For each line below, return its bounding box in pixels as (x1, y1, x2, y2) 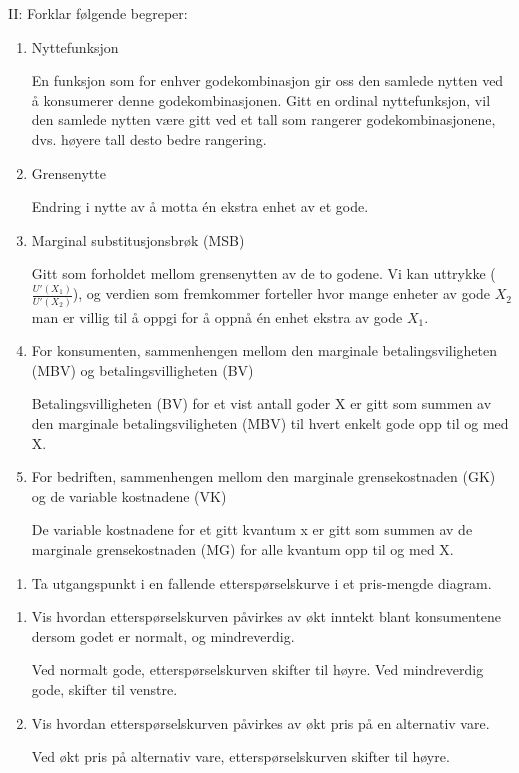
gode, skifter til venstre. (31, 679, 178, 699)
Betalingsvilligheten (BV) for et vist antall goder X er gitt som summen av (31, 393, 492, 414)
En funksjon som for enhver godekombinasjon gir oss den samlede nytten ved (31, 70, 504, 91)
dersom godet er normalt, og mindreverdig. (31, 625, 295, 646)
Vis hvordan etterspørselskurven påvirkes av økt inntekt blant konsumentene (31, 606, 502, 627)
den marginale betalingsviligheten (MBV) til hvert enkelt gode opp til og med (31, 413, 509, 434)
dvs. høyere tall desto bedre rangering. (31, 128, 267, 149)
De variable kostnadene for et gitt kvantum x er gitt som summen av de (31, 519, 473, 540)
